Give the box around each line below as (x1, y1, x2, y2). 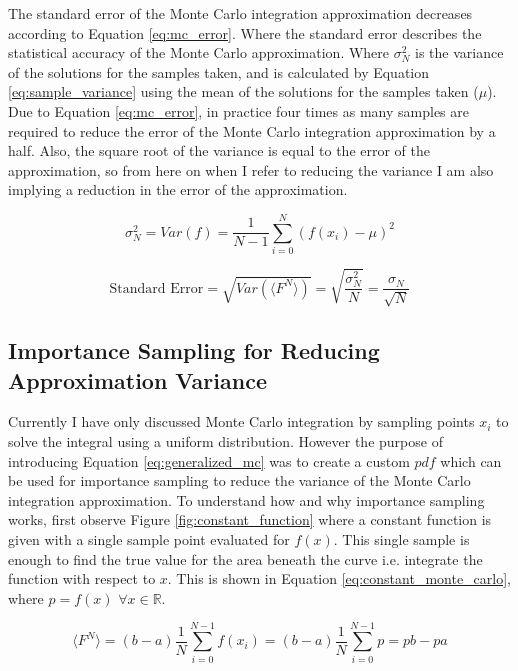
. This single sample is (333, 529, 470, 550)
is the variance (415, 42, 504, 63)
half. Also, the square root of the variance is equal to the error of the (8, 140, 431, 161)
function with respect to (8, 568, 156, 589)
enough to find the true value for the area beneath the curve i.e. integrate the (8, 548, 483, 569)
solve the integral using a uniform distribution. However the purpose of (8, 431, 443, 452)
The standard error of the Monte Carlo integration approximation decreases (8, 3, 473, 23)
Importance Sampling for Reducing (8, 335, 380, 366)
